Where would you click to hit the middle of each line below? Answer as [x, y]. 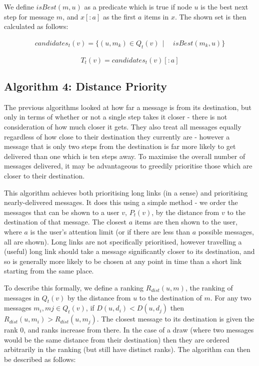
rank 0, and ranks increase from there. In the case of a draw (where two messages [129, 330]
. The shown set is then [210, 16]
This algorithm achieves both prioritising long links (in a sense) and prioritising [126, 192]
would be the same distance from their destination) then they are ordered [117, 339]
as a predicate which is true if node [138, 6]
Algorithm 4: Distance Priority [86, 86]
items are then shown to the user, [186, 222]
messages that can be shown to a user [62, 212]
